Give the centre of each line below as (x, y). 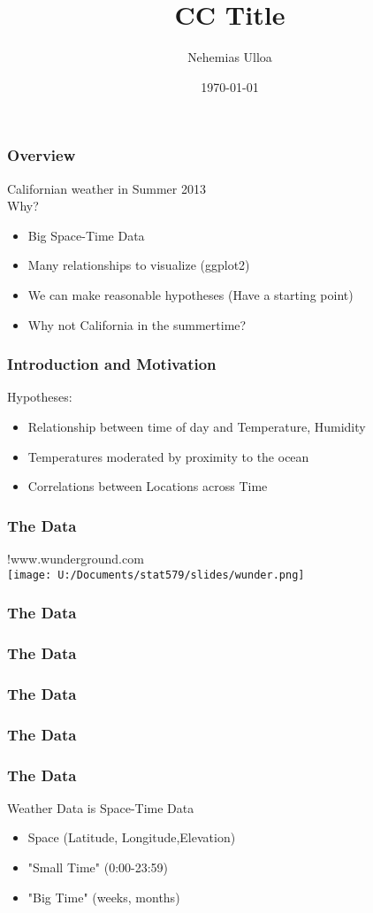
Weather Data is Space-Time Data (101, 807)
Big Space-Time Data (86, 235)
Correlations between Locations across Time (148, 486)
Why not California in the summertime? (137, 324)
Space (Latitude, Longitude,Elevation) (132, 837)
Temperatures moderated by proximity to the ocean (168, 456)
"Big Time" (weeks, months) (104, 897)
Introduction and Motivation (112, 364)
